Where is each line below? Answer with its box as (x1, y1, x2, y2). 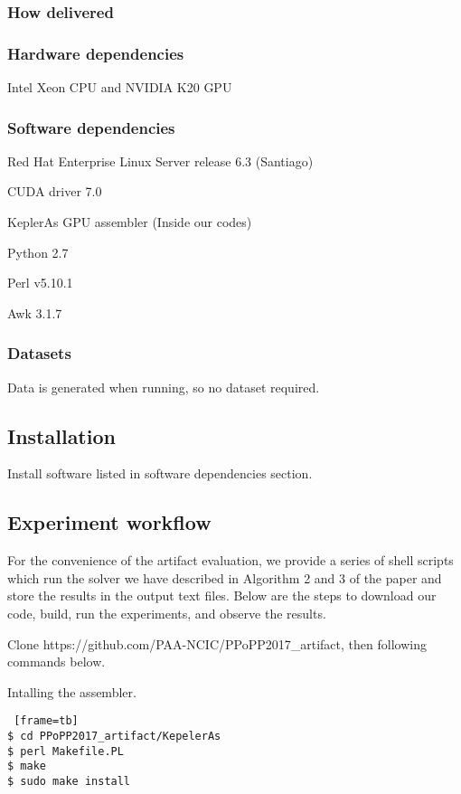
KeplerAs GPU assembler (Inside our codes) (7, 213, 252, 232)
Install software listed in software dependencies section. (7, 464, 313, 483)
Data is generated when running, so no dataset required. (7, 377, 320, 396)
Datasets (7, 342, 71, 364)
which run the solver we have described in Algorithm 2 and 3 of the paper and (7, 568, 442, 587)
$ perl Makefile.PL (7, 744, 124, 758)
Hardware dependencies (7, 42, 184, 64)
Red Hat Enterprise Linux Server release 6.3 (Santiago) (7, 151, 314, 170)
